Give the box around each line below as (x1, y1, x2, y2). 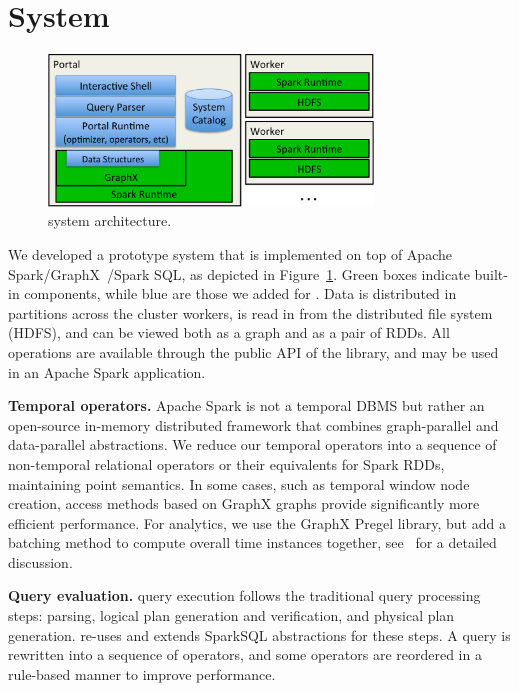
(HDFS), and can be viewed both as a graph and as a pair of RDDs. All (8, 322, 450, 343)
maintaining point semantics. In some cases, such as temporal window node (8, 473, 470, 494)
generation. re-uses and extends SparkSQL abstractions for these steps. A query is (8, 624, 511, 645)
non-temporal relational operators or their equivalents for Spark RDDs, (8, 453, 445, 474)
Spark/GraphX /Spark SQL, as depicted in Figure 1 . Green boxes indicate (8, 263, 470, 284)
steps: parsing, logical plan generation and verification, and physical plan (8, 605, 455, 626)
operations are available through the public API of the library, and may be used (8, 341, 499, 362)
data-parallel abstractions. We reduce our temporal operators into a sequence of (8, 434, 497, 455)
